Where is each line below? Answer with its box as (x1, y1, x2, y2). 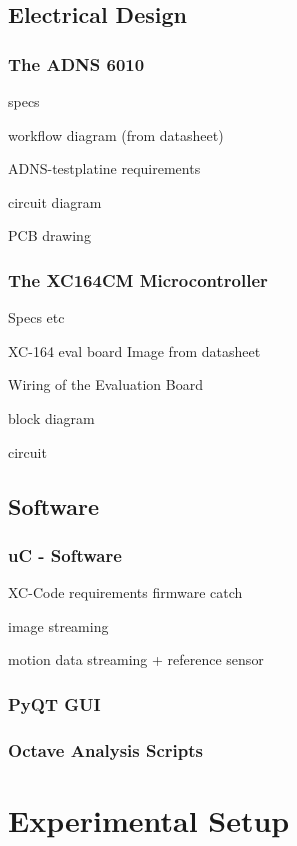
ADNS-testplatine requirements (8, 158, 201, 179)
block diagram (8, 407, 95, 428)
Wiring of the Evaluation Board (8, 374, 203, 395)
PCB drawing (8, 225, 91, 246)
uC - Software (8, 542, 122, 567)
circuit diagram (8, 191, 102, 212)
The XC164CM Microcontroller (8, 267, 268, 292)
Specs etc (8, 307, 65, 328)
